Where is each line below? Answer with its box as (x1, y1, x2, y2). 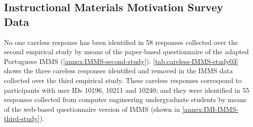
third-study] (4, 113, 40, 124)
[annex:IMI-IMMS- (182, 104, 239, 114)
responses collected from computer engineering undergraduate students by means (4, 94, 247, 105)
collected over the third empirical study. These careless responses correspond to (4, 75, 242, 85)
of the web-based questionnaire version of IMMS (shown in (4, 104, 180, 114)
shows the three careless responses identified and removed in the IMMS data (4, 65, 233, 76)
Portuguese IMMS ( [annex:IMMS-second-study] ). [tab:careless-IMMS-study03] (4, 56, 238, 66)
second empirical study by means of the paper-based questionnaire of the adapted (4, 46, 249, 57)
